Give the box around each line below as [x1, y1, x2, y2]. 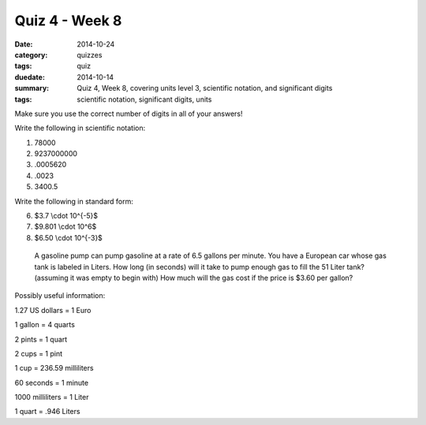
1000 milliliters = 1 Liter [14, 393, 89, 402]
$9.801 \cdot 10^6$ [34, 222, 97, 232]
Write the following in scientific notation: [14, 123, 146, 133]
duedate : [14, 72, 45, 82]
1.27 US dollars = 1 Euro [14, 305, 92, 315]
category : [14, 50, 48, 59]
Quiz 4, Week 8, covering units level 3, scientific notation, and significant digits [77, 84, 333, 93]
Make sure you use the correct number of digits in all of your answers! [14, 109, 244, 118]
